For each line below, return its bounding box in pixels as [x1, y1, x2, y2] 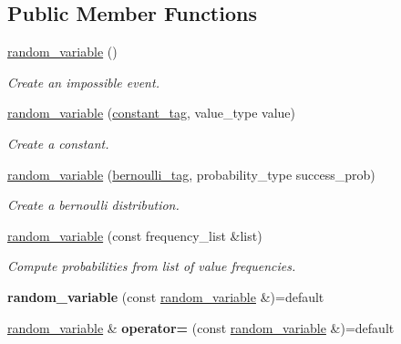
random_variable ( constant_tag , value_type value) [7, 103, 295, 122]
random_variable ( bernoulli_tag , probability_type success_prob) [7, 164, 375, 183]
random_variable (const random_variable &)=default [7, 287, 324, 306]
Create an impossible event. [7, 72, 159, 91]
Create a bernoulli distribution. [7, 195, 180, 214]
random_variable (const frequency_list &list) [7, 225, 262, 245]
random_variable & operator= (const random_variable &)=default [7, 318, 395, 337]
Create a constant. [7, 133, 109, 152]
